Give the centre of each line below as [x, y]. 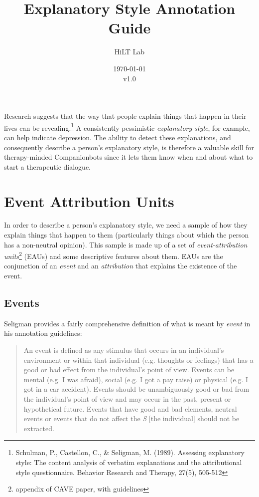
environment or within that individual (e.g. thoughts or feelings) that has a [138, 360]
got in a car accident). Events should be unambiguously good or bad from [136, 389]
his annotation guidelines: [43, 333]
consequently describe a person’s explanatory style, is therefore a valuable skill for [129, 147]
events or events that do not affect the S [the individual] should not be [131, 418]
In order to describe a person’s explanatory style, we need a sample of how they [126, 225]
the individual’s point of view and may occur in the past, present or [127, 399]
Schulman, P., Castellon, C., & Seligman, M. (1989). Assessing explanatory [130, 452]
